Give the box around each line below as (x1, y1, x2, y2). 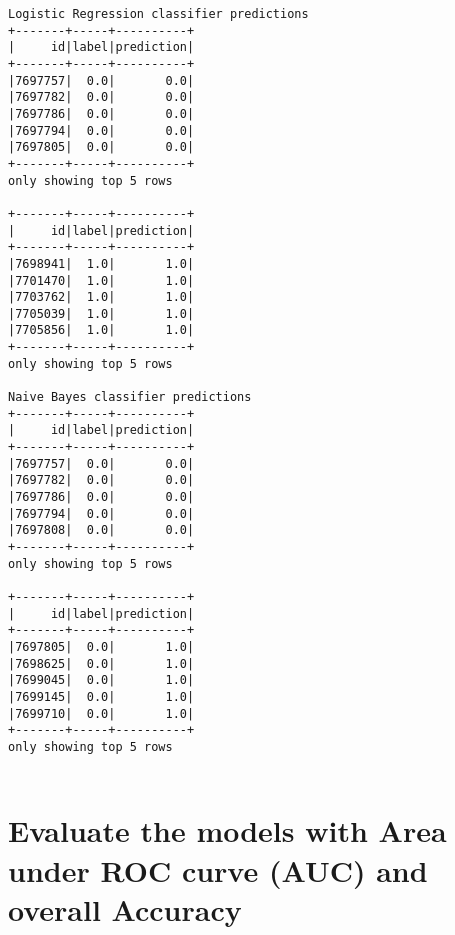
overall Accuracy (8, 888, 242, 929)
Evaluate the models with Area (8, 810, 447, 851)
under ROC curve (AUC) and (8, 849, 428, 890)
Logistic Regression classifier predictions (8, 7, 309, 21)
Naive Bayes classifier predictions (8, 390, 252, 405)
